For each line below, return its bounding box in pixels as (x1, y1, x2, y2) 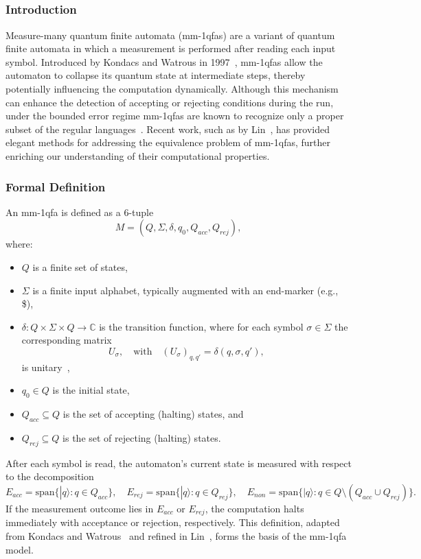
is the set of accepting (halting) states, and (62, 407, 244, 421)
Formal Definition (5, 178, 106, 195)
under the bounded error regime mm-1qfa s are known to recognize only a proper (5, 108, 344, 123)
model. (5, 542, 34, 556)
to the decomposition (5, 469, 94, 484)
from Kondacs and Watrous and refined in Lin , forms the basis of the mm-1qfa (5, 529, 347, 543)
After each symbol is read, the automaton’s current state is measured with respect (5, 455, 352, 470)
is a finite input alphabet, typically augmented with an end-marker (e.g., (32, 283, 339, 297)
